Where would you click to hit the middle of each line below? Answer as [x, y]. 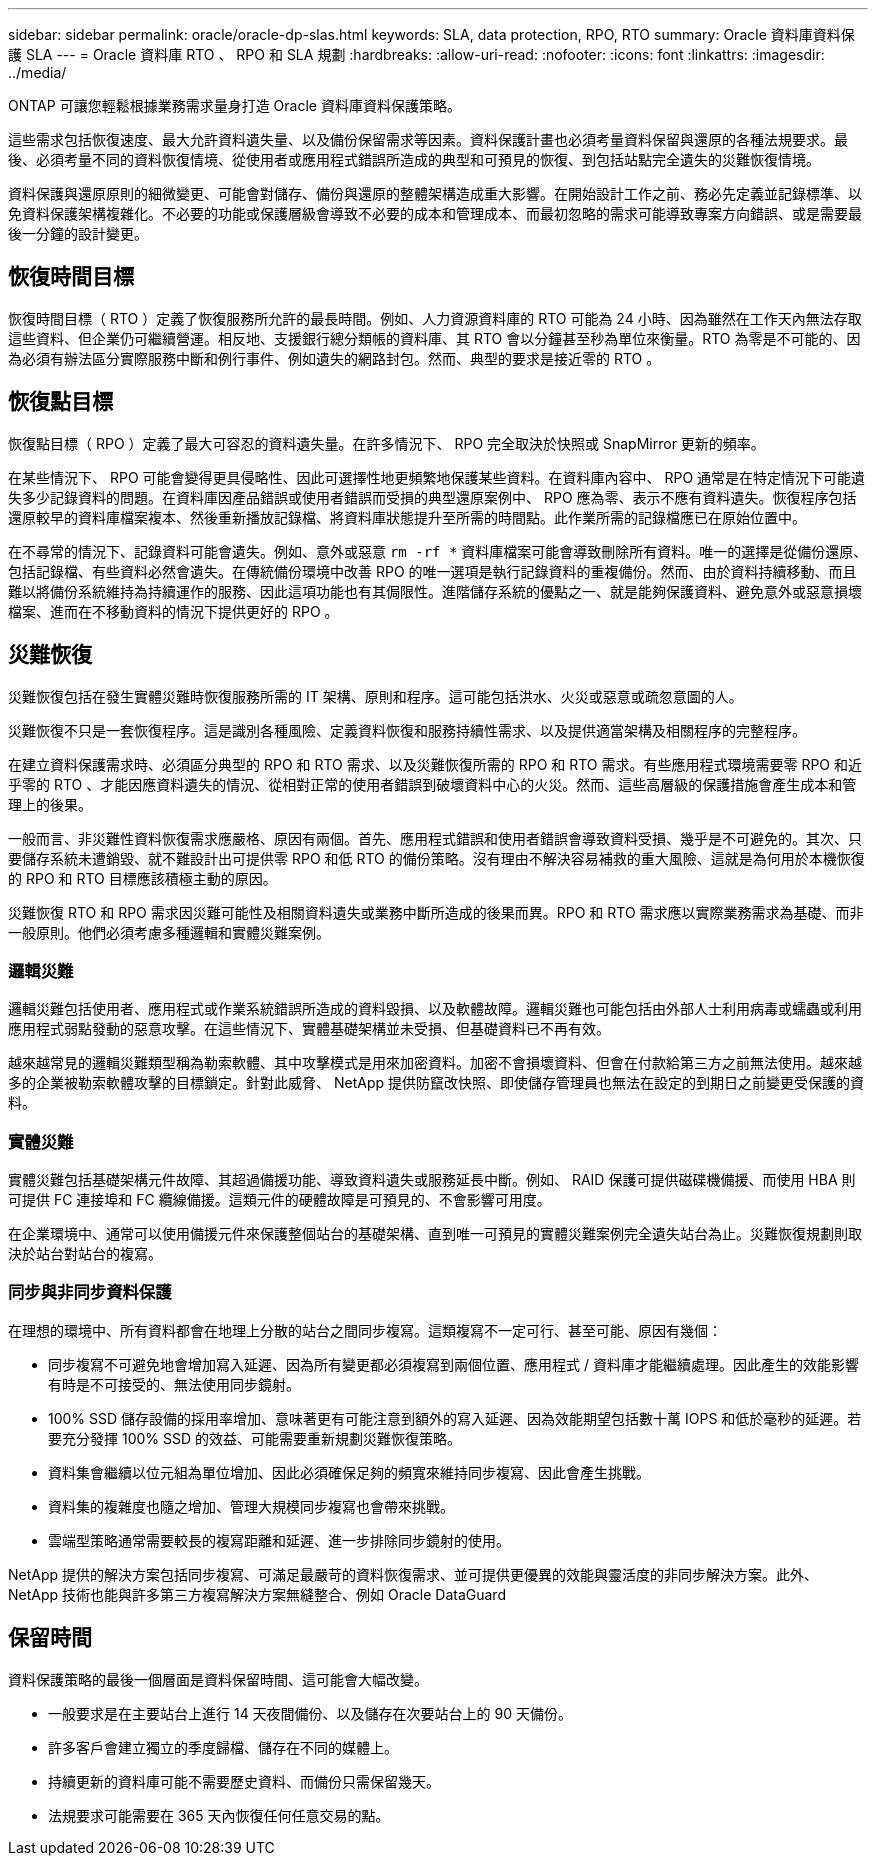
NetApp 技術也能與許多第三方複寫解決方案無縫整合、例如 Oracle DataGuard [257, 1594]
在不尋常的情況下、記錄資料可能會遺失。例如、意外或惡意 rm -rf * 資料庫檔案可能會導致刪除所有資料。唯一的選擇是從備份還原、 [438, 551]
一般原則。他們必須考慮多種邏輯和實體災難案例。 [169, 932]
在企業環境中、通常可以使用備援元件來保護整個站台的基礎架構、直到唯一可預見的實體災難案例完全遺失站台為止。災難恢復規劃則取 [435, 1234]
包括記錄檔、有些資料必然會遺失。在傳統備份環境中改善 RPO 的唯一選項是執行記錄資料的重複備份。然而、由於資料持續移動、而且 [432, 571]
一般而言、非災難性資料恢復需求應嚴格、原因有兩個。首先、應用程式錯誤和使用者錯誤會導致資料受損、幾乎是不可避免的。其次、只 [435, 838]
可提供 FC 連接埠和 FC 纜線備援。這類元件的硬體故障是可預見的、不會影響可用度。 [279, 1200]
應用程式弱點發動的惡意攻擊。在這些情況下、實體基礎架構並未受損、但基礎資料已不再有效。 [309, 1029]
